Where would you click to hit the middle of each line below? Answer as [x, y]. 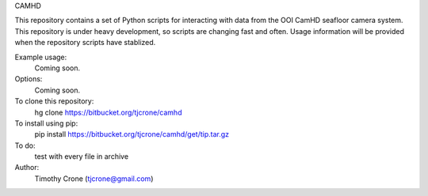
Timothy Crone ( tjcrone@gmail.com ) [94, 179]
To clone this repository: [54, 101]
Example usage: [41, 57]
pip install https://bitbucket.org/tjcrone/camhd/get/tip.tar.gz [132, 134]
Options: [29, 79]
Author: [27, 168]
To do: [25, 145]
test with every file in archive [82, 156]
